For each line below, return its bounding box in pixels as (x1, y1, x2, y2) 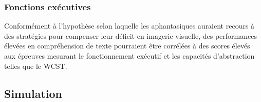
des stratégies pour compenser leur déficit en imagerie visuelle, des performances (4, 30, 257, 41)
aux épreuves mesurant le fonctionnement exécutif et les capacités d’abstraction (4, 50, 255, 61)
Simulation (4, 85, 63, 101)
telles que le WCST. (4, 60, 67, 71)
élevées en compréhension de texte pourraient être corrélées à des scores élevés (4, 40, 250, 51)
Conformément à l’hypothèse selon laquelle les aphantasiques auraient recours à (4, 20, 255, 31)
